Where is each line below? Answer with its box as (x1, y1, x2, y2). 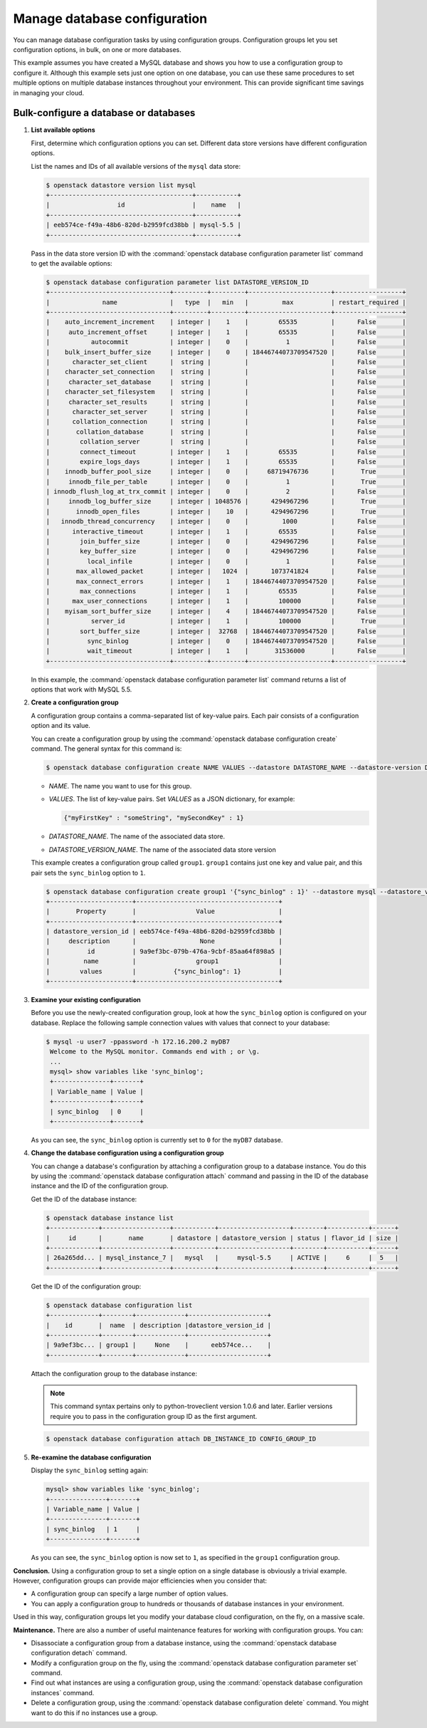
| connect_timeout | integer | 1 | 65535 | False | (46, 447, 406, 456)
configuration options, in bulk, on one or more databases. (13, 45, 181, 53)
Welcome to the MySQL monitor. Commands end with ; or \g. (50, 1048, 260, 1056)
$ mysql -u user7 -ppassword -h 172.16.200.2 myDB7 (46, 1037, 231, 1046)
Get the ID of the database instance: (31, 1194, 137, 1203)
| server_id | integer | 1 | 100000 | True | (46, 617, 406, 625)
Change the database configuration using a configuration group (31, 1149, 224, 1157)
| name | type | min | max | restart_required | (46, 298, 406, 306)
